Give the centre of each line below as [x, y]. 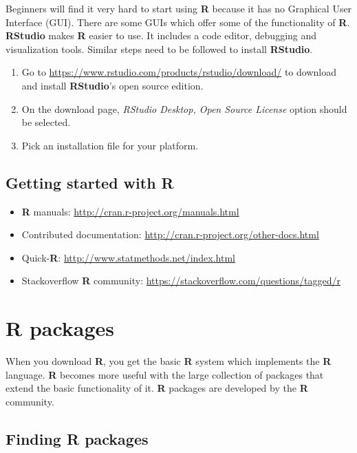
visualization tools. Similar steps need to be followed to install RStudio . [159, 49]
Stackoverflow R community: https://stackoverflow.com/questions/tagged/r [181, 281]
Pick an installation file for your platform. [110, 145]
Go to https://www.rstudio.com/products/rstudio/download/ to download [179, 72]
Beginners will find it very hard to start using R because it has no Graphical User [179, 8]
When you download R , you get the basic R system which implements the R [169, 361]
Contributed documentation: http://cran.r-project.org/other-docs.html [170, 234]
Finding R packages [77, 438]
